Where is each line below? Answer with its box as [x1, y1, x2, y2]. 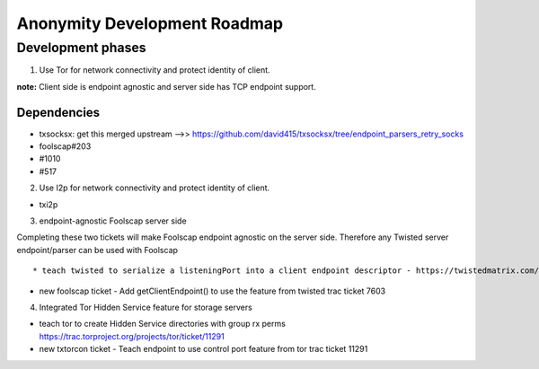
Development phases [16, 40, 147, 56]
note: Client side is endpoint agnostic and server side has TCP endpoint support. [16, 81, 316, 92]
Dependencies [16, 104, 101, 120]
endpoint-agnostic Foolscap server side [39, 215, 188, 226]
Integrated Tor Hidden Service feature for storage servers [39, 302, 253, 312]
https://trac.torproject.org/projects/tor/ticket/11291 [39, 330, 225, 341]
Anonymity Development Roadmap [16, 13, 283, 33]
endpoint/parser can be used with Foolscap [16, 244, 179, 255]
